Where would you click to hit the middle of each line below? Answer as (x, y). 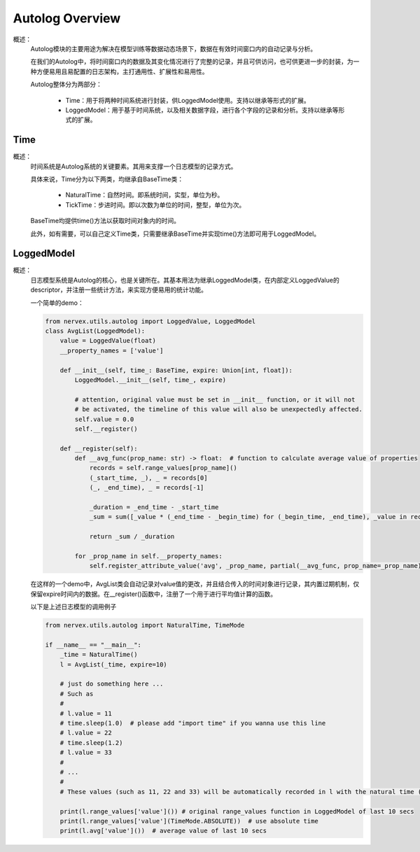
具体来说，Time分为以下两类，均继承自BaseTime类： (107, 179)
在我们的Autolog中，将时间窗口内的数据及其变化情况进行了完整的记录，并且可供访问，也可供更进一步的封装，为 (192, 62)
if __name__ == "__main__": (93, 645)
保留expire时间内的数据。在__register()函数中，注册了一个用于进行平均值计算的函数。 (154, 594)
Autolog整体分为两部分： (66, 85)
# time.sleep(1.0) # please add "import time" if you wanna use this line (193, 723)
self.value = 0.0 (104, 419)
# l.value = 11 (86, 713)
